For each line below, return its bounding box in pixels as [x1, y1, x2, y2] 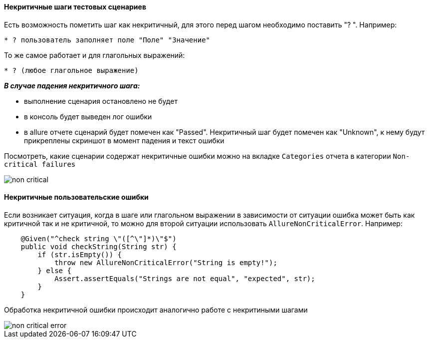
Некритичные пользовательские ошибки [4, 193, 149, 202]
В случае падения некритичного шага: [4, 81, 140, 90]
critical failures [4, 160, 76, 168]
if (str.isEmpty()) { [37, 250, 122, 259]
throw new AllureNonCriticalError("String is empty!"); [54, 258, 277, 267]
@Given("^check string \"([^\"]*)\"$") [20, 234, 177, 243]
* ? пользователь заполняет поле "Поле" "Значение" [4, 35, 211, 44]
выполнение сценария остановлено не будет [24, 96, 178, 105]
